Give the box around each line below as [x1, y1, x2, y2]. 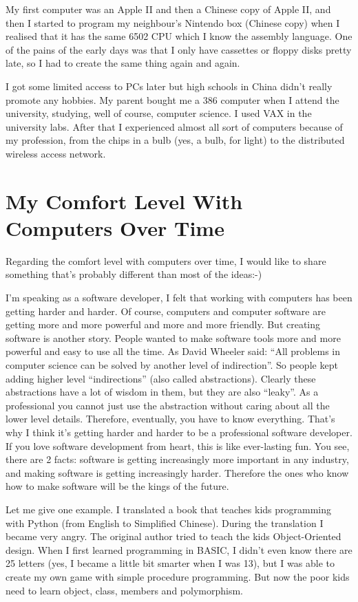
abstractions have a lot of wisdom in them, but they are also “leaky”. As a [6, 385, 319, 399]
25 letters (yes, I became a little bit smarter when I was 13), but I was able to [6, 556, 335, 570]
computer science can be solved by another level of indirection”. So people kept [6, 358, 338, 372]
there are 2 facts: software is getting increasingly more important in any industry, [6, 452, 349, 466]
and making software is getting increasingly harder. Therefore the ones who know [6, 465, 349, 480]
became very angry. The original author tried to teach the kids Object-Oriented [6, 529, 341, 544]
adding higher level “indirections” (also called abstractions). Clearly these [6, 371, 316, 385]
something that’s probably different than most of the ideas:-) [6, 267, 262, 281]
